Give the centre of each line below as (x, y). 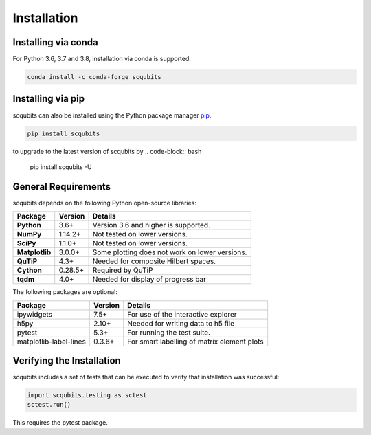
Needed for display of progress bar (149, 280)
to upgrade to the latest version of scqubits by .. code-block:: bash (107, 151)
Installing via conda (56, 42)
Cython (30, 270)
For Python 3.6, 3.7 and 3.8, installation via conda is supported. (102, 59)
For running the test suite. (169, 332)
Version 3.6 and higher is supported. (151, 225)
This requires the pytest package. (60, 423)
